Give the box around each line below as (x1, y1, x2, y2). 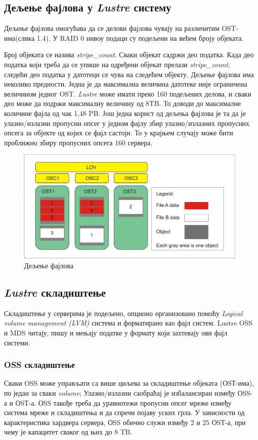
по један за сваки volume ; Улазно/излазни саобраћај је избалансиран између (4, 388, 236, 398)
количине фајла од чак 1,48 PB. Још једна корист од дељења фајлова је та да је (4, 108, 246, 118)
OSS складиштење (4, 358, 75, 371)
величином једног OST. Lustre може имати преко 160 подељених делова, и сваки (4, 88, 252, 99)
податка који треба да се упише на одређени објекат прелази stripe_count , (4, 59, 230, 69)
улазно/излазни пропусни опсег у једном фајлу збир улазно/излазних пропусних (4, 117, 250, 128)
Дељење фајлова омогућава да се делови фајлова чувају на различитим (4, 23, 220, 33)
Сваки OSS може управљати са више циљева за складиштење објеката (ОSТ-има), (4, 378, 254, 388)
